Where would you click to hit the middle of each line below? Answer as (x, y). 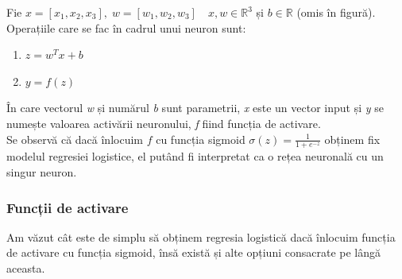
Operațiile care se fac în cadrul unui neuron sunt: (126, 27)
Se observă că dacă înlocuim (75, 139)
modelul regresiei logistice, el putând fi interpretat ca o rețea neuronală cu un (195, 156)
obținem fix (352, 139)
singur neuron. (42, 171)
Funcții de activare (68, 207)
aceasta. (26, 267)
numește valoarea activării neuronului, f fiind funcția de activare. (164, 123)
